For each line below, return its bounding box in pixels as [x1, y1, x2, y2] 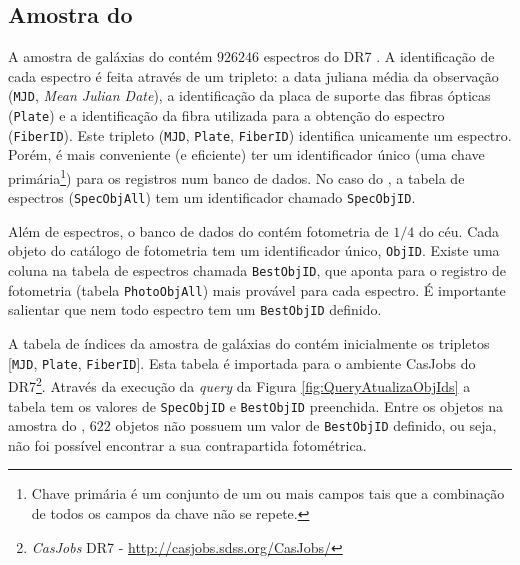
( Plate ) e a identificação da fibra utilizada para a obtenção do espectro [8, 105, 445, 126]
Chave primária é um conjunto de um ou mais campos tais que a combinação [31, 483, 505, 504]
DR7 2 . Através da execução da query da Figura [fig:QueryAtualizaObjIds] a [8, 373, 471, 396]
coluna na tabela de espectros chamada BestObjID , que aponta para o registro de [8, 260, 507, 281]
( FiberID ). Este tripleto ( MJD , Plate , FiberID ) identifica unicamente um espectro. [8, 124, 512, 145]
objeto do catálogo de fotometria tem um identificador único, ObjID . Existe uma [8, 240, 500, 261]
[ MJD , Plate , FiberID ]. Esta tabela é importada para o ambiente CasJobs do [8, 352, 476, 373]
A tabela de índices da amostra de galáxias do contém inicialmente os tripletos [8, 333, 490, 354]
